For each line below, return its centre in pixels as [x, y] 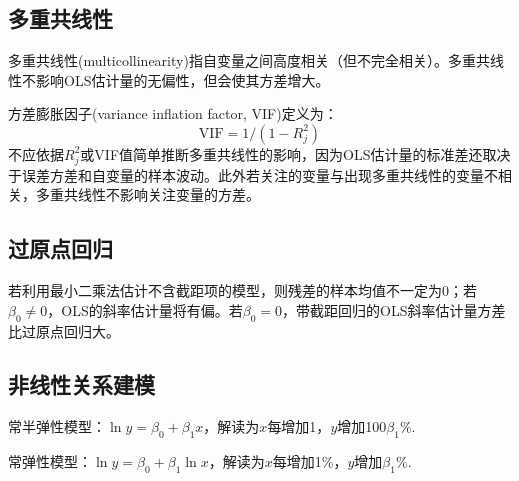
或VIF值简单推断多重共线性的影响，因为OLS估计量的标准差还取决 [295, 153]
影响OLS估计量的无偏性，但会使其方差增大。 [182, 79]
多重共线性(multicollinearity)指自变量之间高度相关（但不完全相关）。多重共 [249, 60]
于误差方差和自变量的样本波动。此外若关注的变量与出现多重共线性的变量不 [253, 174]
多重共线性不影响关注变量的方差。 [147, 194]
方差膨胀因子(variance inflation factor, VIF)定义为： [173, 113]
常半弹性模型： [57, 426]
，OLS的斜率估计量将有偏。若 [145, 309]
